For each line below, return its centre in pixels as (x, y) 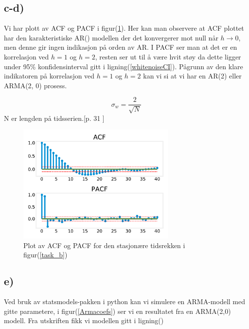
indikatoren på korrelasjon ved (49, 76)
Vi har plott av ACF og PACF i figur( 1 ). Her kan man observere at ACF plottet (124, 28)
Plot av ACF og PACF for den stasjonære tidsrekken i (104, 245)
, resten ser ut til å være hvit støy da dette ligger (168, 56)
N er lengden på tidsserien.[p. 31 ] (54, 118)
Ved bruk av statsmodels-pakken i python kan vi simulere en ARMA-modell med (125, 301)
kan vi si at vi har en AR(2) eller (192, 76)
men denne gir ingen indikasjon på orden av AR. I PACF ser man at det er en (121, 47)
